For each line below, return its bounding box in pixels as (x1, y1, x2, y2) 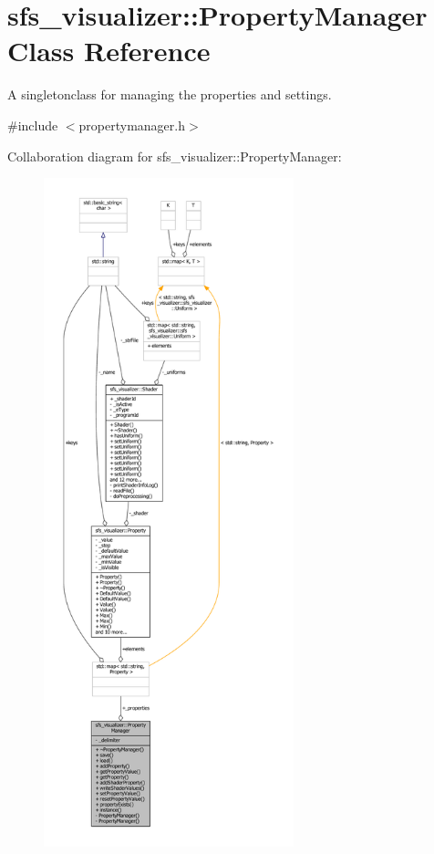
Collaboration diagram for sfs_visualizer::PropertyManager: (7, 146, 342, 165)
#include (7, 115, 58, 134)
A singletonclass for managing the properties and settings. (7, 85, 332, 104)
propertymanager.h (78, 115, 185, 134)
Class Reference (7, 32, 211, 69)
